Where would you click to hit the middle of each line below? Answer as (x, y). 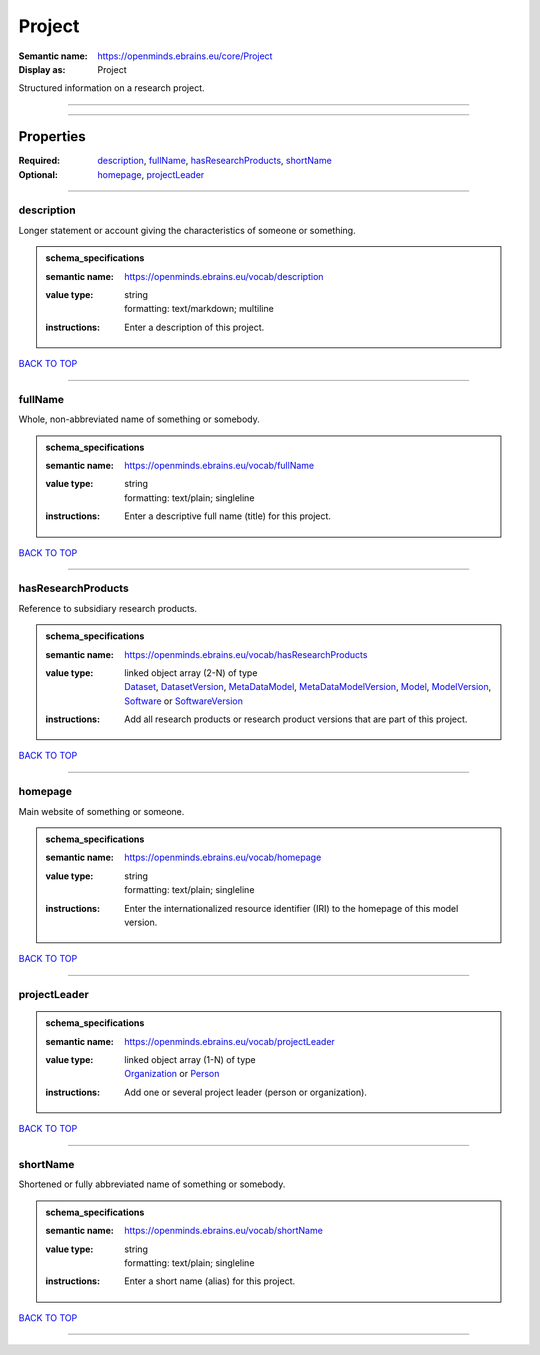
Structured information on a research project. (111, 88)
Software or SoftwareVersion (184, 701)
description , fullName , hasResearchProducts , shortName (214, 161)
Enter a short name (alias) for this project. (210, 1281)
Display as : (42, 69)
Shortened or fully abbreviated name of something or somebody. (152, 1184)
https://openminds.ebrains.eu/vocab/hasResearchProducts (246, 654)
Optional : (38, 174)
